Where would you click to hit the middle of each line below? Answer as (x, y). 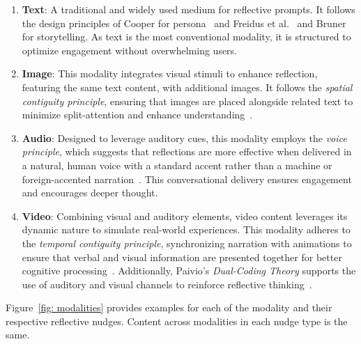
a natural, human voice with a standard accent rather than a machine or (177, 165)
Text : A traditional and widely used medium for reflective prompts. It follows (189, 9)
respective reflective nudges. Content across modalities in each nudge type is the (177, 321)
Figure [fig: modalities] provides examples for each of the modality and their (169, 307)
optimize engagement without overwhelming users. (130, 50)
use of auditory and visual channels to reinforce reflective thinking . (167, 284)
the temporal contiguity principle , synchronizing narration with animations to (187, 243)
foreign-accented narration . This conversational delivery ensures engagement (187, 179)
